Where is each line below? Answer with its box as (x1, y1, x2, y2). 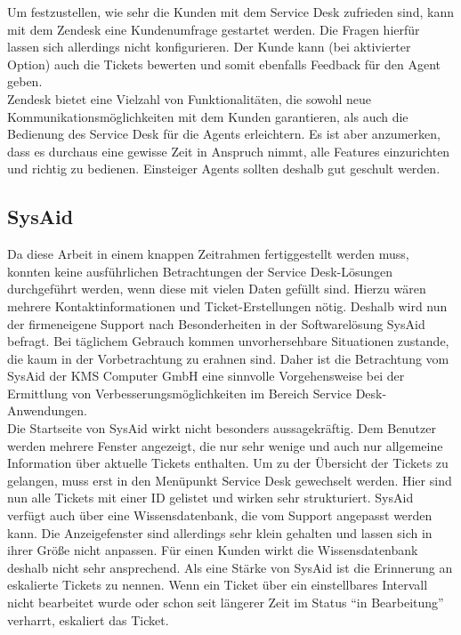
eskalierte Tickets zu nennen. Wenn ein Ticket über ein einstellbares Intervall (7, 575, 428, 594)
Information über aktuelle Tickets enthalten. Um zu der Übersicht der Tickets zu (7, 454, 449, 472)
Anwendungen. (7, 401, 87, 420)
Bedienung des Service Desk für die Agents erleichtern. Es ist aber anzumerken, (7, 125, 441, 143)
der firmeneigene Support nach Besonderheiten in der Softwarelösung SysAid (7, 314, 425, 333)
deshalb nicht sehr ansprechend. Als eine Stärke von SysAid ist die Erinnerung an (7, 558, 453, 576)
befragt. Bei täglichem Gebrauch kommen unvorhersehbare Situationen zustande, (7, 332, 449, 350)
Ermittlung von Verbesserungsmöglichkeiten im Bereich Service (7, 383, 352, 402)
